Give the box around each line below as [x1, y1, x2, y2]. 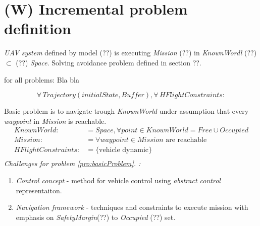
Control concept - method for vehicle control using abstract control [16, 175, 221, 185]
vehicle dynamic [99, 146, 149, 154]
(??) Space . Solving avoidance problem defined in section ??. [16, 57, 201, 67]
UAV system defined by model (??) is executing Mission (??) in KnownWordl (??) [4, 47, 257, 58]
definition [4, 18, 71, 39]
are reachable [166, 136, 207, 144]
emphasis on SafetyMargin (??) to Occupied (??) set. [16, 211, 176, 222]
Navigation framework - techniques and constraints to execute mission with [16, 202, 248, 212]
